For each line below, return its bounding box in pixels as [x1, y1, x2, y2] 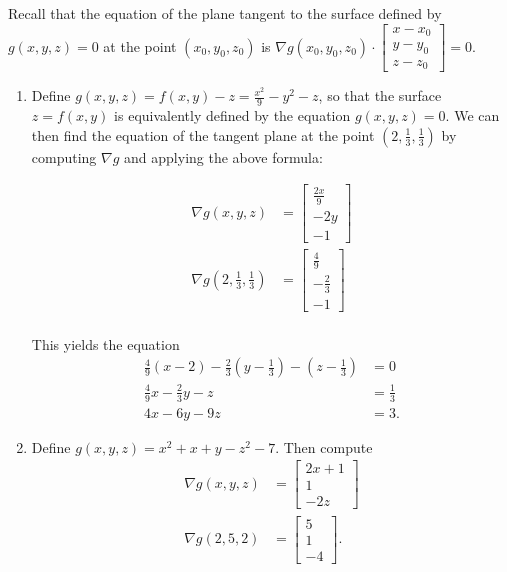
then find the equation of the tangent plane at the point [31, 124, 375, 145]
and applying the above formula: [124, 146, 323, 167]
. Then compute [275, 436, 373, 457]
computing [31, 146, 97, 167]
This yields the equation [31, 333, 180, 354]
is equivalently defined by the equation [114, 105, 351, 126]
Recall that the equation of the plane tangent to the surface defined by [8, 3, 442, 23]
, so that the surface [318, 85, 442, 106]
